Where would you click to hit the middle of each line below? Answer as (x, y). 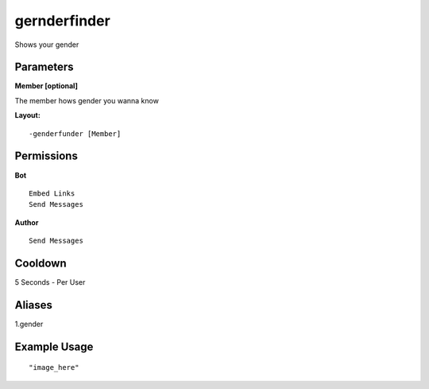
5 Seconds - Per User (50, 282)
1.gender (29, 324)
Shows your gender (47, 45)
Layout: (28, 115)
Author (27, 222)
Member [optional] (46, 86)
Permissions (46, 156)
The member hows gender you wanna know (87, 100)
